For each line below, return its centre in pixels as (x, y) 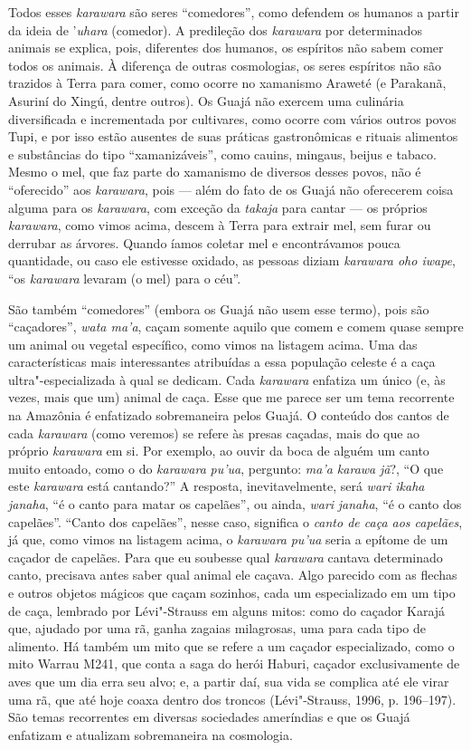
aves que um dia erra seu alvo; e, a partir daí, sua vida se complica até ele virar (229, 681)
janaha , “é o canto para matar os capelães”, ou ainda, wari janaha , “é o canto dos (235, 504)
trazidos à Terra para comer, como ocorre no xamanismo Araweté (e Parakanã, (227, 83)
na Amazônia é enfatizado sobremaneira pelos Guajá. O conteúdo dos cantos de (229, 415)
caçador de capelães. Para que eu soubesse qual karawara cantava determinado (226, 557)
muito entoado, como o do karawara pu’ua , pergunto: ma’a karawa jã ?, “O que (226, 468)
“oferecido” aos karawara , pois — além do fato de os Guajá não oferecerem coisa (231, 189)
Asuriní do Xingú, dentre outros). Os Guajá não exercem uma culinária (206, 100)
